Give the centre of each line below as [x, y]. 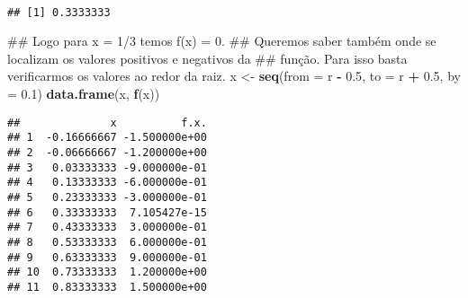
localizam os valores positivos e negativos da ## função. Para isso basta [207, 58]
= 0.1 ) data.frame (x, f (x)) [84, 94]
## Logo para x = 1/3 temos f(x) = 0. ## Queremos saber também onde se [222, 41]
